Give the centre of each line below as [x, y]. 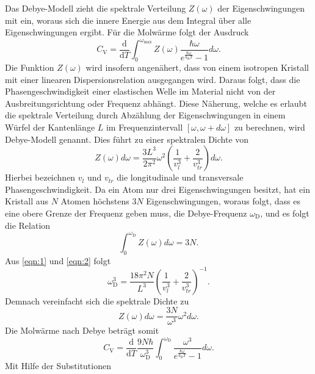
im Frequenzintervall [144, 127]
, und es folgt [285, 213]
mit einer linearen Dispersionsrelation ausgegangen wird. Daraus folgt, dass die [153, 79]
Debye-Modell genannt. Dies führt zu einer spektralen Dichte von [127, 139]
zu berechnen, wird [270, 127]
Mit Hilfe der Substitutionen [58, 366]
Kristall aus [27, 201]
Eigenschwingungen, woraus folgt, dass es [223, 201]
